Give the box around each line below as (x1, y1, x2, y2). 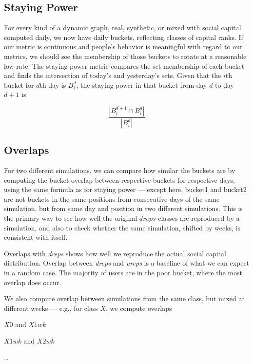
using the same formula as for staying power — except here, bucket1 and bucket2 (4, 184, 247, 194)
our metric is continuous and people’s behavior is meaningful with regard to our (4, 41, 243, 52)
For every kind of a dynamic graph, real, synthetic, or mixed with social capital (4, 22, 241, 33)
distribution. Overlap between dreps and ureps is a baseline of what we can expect (4, 258, 250, 268)
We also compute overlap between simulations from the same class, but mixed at (4, 293, 245, 304)
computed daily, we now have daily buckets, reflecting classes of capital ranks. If (4, 32, 243, 42)
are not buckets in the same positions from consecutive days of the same (4, 193, 220, 204)
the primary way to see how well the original (4, 213, 137, 223)
